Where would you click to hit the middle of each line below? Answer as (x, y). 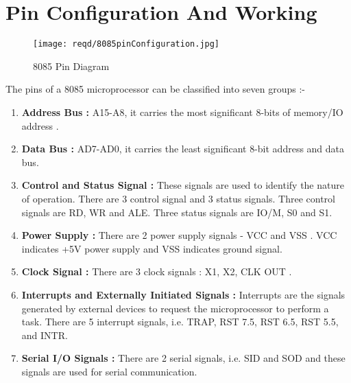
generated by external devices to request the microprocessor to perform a (175, 308)
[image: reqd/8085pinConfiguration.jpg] (126, 44)
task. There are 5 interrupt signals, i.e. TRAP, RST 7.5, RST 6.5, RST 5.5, (180, 322)
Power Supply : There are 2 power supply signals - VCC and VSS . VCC (179, 235)
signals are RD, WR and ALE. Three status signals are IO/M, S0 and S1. (177, 212)
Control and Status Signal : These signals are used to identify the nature (183, 185)
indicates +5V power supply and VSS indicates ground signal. (152, 248)
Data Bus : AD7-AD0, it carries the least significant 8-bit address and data (183, 149)
